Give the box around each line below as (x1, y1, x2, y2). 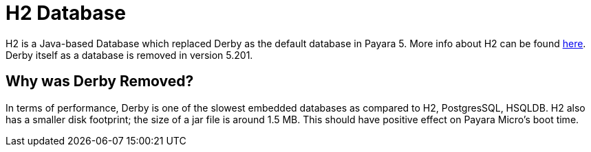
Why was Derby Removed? (6, 73, 194, 90)
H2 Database (6, 1, 126, 25)
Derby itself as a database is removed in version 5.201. (6, 49, 253, 61)
